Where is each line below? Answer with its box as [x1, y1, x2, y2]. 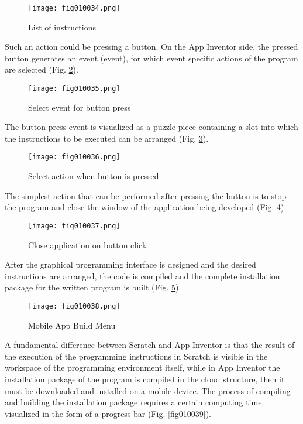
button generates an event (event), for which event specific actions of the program [5, 52, 298, 64]
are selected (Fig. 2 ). [5, 63, 78, 76]
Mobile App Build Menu [28, 319, 116, 331]
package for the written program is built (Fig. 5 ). [5, 281, 181, 293]
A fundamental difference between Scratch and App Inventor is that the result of [5, 338, 295, 351]
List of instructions [28, 20, 96, 33]
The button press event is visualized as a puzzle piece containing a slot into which [5, 121, 298, 133]
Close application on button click [28, 238, 147, 251]
